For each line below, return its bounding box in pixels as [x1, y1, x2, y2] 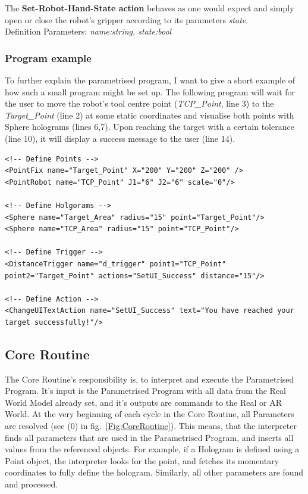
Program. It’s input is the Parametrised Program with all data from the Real [5, 384, 287, 397]
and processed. [5, 478, 58, 490]
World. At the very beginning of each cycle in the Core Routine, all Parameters [5, 408, 294, 420]
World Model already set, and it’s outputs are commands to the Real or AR [5, 396, 282, 408]
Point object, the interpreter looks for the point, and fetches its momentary [5, 454, 279, 467]
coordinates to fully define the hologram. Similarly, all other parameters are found [5, 466, 304, 479]
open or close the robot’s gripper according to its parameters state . [5, 13, 249, 26]
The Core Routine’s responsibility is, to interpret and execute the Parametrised [5, 372, 294, 385]
